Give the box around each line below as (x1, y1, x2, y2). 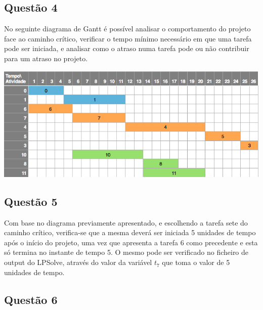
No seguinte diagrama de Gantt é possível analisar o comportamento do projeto (4, 23, 251, 34)
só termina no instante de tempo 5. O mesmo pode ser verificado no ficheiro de (4, 247, 249, 257)
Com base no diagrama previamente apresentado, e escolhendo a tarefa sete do (4, 217, 248, 228)
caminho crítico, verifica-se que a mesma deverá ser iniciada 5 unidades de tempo (4, 227, 256, 238)
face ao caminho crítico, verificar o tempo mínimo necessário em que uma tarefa (4, 33, 252, 43)
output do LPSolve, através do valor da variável (4, 257, 152, 268)
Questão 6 (4, 291, 58, 307)
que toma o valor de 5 (162, 257, 230, 268)
